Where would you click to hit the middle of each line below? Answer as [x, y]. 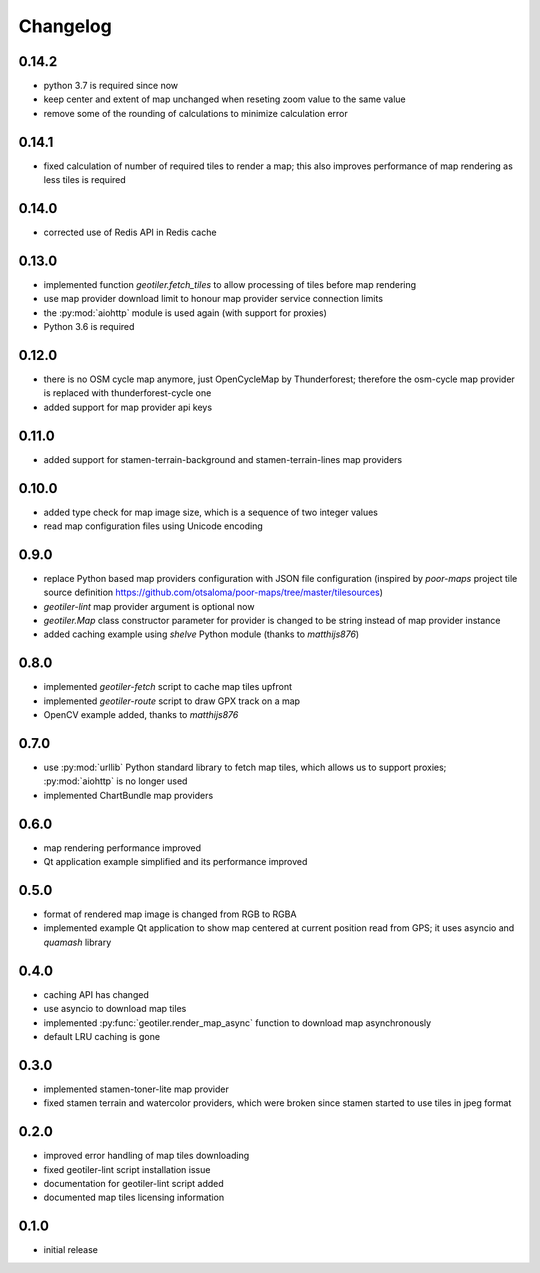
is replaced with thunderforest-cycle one [127, 393]
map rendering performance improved [122, 847]
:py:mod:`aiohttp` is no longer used [115, 781]
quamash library [77, 942]
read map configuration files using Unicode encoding [153, 526]
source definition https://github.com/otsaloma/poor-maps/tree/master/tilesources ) [213, 592]
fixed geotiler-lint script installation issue [127, 1169]
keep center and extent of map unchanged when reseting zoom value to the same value [225, 99]
